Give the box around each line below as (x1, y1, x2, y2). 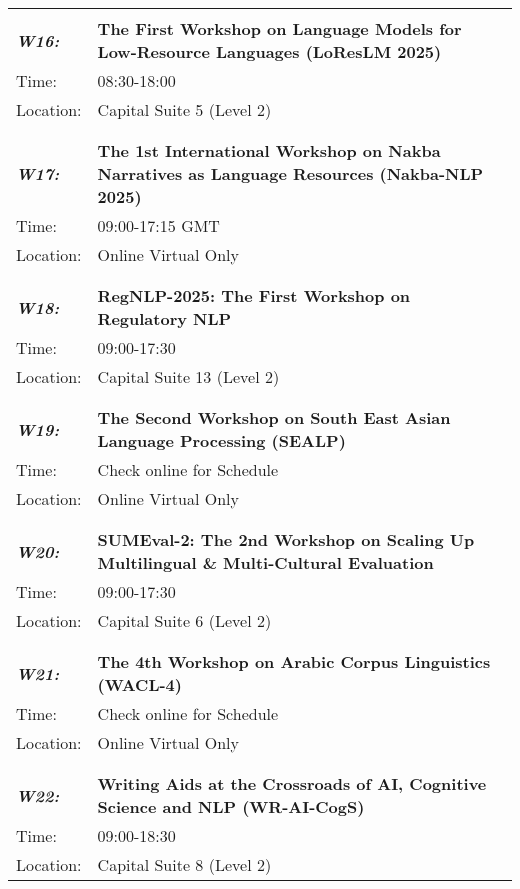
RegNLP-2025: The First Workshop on (97, 284, 411, 307)
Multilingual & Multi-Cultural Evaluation (97, 551, 434, 574)
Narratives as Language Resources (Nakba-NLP (97, 162, 484, 185)
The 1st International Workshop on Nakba (97, 139, 441, 162)
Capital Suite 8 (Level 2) (97, 853, 272, 876)
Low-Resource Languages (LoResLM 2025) (97, 40, 442, 63)
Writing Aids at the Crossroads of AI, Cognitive (97, 772, 487, 795)
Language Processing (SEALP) (97, 429, 346, 452)
